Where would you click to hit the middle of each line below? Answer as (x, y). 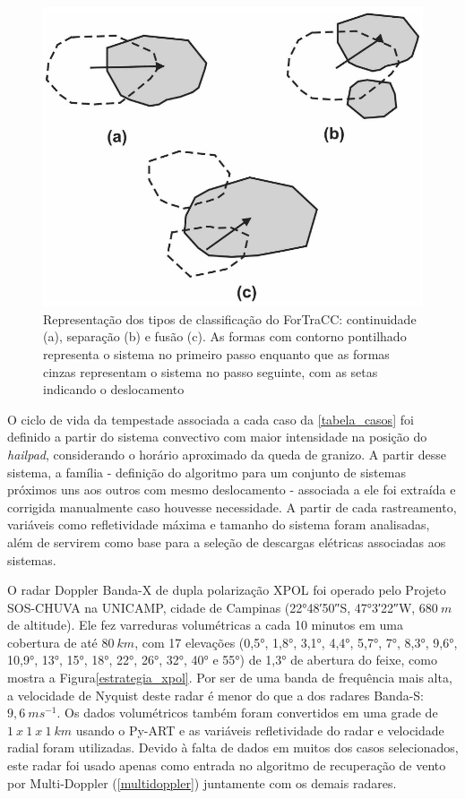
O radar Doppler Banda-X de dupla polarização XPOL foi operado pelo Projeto (227, 590)
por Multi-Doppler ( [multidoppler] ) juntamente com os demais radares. (202, 782)
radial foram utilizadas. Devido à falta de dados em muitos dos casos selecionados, (233, 747)
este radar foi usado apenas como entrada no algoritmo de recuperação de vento (227, 765)
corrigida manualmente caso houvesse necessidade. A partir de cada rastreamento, (232, 507)
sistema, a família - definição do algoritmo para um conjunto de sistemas (207, 472)
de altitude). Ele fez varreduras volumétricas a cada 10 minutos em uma (205, 625)
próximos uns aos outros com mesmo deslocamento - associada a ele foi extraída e (232, 490)
